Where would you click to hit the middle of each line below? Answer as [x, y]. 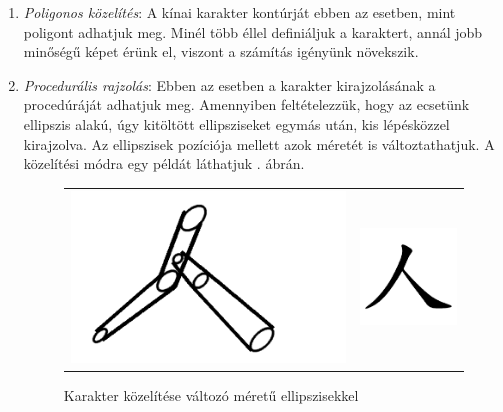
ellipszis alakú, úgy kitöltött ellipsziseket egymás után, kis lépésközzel [236, 123]
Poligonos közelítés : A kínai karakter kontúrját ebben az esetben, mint [239, 12]
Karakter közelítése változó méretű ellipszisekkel [211, 394]
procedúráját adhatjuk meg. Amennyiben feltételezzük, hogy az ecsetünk [246, 104]
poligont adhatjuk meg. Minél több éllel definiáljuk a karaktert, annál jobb [253, 31]
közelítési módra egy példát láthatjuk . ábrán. [164, 163]
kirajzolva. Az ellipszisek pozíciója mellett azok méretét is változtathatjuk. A [259, 143]
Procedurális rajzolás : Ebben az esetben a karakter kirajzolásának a [229, 84]
